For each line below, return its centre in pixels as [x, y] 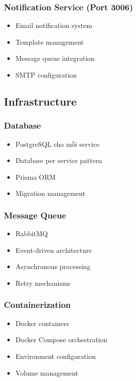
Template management [49, 41]
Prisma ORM [35, 177]
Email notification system [54, 25]
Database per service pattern [59, 160]
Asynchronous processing [53, 266]
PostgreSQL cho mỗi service [57, 144]
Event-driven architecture [54, 250]
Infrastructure [40, 101]
